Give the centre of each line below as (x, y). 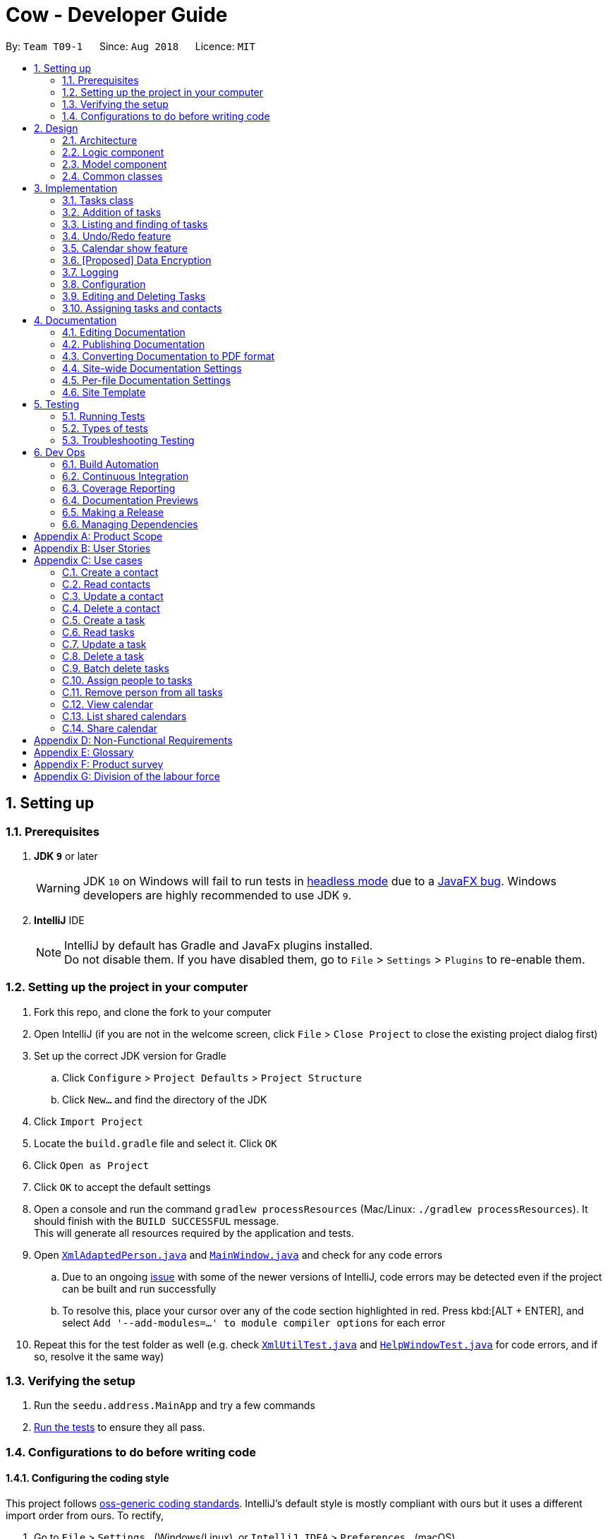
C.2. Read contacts (107, 584)
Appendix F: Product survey (99, 764)
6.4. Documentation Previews (130, 500)
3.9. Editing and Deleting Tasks (134, 296)
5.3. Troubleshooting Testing (128, 440)
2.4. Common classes (113, 176)
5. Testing (57, 404)
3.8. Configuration (104, 284)
